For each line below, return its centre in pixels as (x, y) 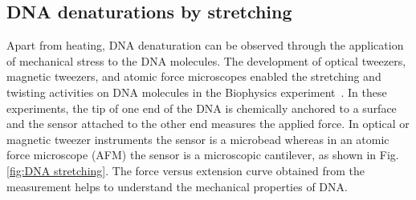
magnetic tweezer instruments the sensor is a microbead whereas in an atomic (198, 139)
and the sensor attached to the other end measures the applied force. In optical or (208, 124)
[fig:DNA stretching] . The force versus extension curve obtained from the (186, 170)
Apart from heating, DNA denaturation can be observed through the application (205, 45)
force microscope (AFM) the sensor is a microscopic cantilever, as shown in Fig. (203, 155)
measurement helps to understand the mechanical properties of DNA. (177, 186)
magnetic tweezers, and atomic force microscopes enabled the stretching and (194, 76)
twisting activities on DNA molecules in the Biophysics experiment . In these (197, 92)
